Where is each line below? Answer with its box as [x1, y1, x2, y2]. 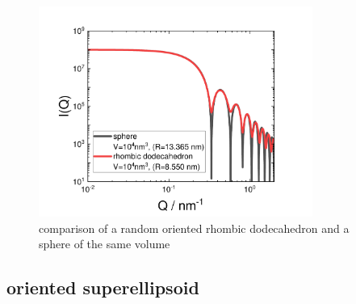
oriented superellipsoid [6, 275, 199, 300]
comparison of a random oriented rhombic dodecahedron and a [39, 219, 350, 236]
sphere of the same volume [39, 235, 170, 252]
